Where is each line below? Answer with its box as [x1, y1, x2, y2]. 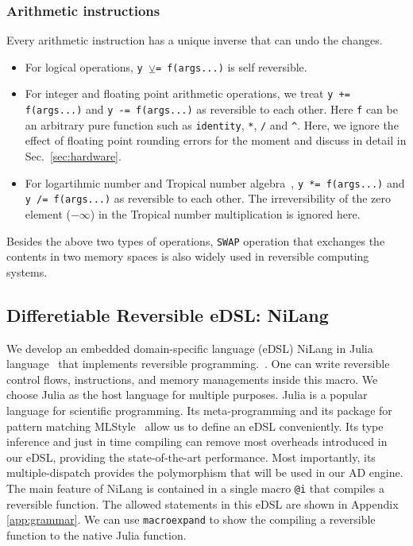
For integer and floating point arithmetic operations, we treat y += [25, 85, 350, 102]
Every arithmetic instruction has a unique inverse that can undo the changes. [6, 32, 383, 48]
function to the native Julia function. [6, 526, 187, 543]
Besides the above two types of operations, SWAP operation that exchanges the [6, 232, 385, 249]
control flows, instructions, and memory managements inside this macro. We [6, 370, 378, 387]
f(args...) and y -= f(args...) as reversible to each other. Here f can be [25, 101, 398, 118]
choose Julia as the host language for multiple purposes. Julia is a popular [6, 386, 368, 403]
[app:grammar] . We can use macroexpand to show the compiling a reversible [6, 511, 376, 528]
